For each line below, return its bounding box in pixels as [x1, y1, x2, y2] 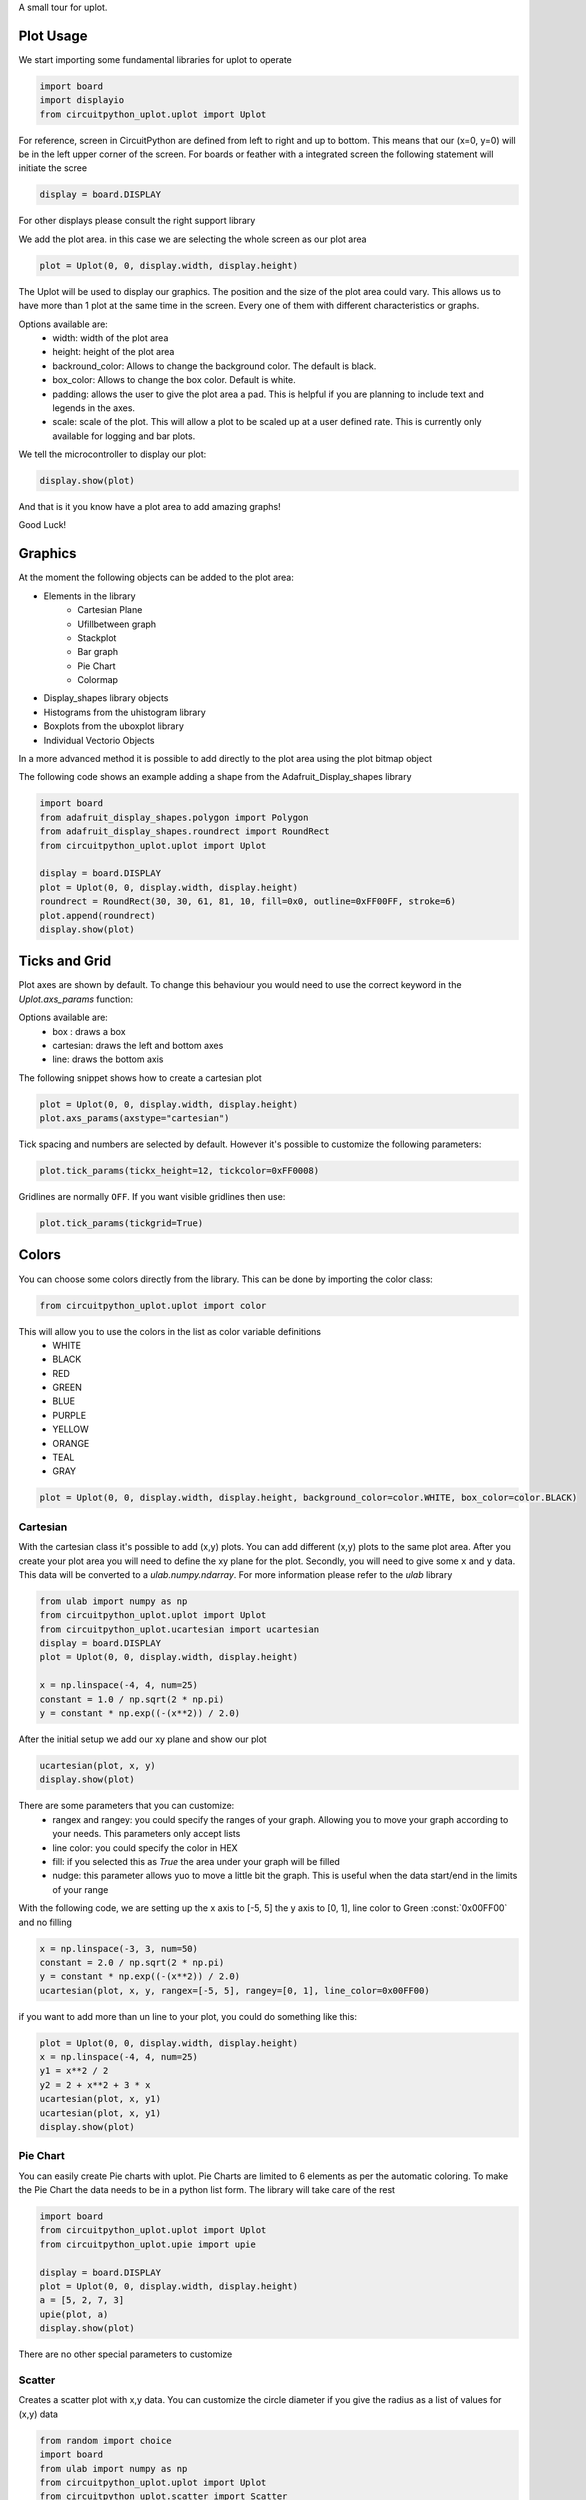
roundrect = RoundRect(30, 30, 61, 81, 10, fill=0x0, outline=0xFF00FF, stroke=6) [39, 896, 457, 907]
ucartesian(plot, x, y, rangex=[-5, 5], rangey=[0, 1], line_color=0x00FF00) [39, 1985, 430, 1996]
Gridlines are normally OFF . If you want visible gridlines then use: [18, 1191, 286, 1203]
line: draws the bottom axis [52, 1053, 164, 1065]
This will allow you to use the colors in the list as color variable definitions [18, 1325, 322, 1337]
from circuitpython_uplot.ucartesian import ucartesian [39, 1623, 320, 1635]
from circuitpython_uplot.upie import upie [39, 2238, 257, 2250]
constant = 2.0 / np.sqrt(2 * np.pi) [39, 1956, 225, 1968]
